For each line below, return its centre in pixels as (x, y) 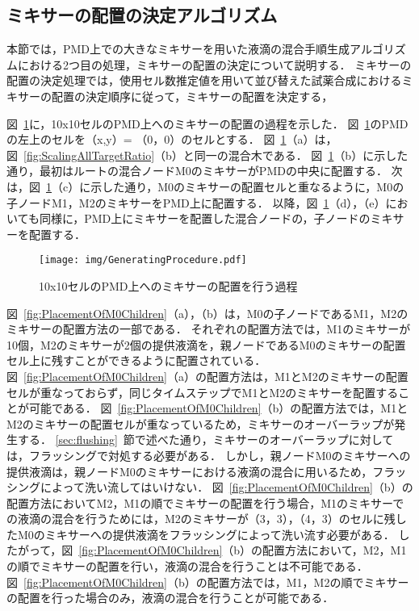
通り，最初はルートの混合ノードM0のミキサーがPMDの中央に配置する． (197, 171)
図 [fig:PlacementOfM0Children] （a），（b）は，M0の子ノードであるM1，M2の (207, 313)
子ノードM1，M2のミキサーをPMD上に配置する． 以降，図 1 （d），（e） (196, 202)
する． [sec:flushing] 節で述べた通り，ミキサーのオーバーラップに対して (205, 439)
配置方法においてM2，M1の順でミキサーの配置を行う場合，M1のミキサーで (205, 502)
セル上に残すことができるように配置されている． (136, 360)
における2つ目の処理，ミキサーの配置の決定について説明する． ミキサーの (214, 64)
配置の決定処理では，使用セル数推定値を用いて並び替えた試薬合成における (204, 80)
